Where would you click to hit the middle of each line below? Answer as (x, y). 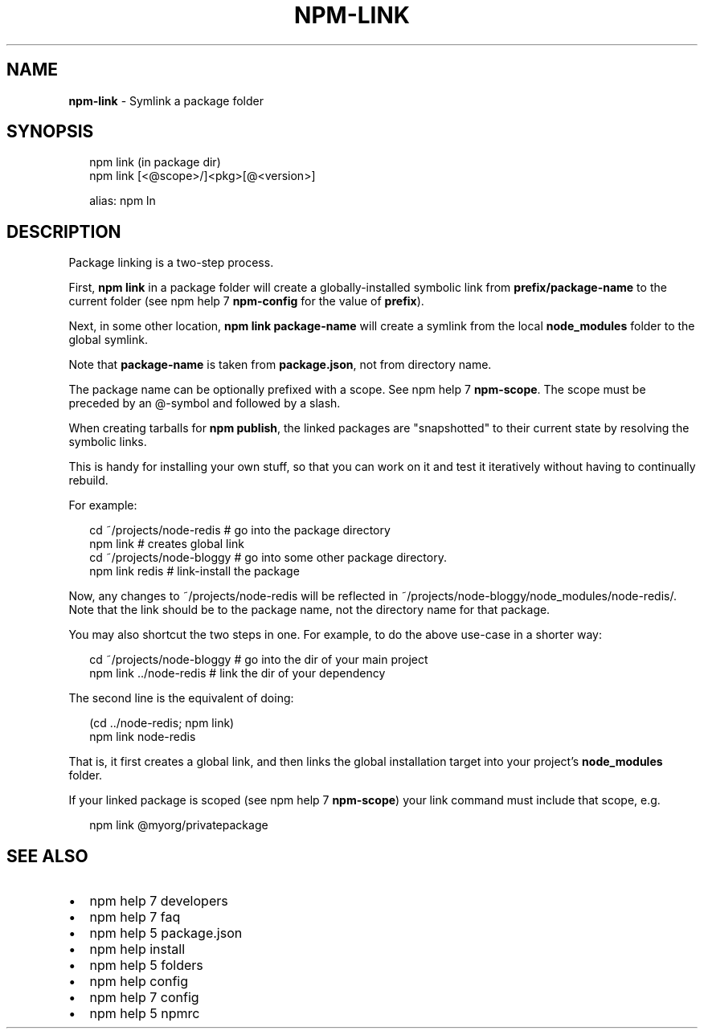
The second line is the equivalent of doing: (181, 698)
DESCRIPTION (64, 231)
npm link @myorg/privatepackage (179, 825)
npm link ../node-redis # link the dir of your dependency (237, 673)
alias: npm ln (123, 201)
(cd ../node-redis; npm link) (162, 723)
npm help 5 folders (146, 965)
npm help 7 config (144, 998)
